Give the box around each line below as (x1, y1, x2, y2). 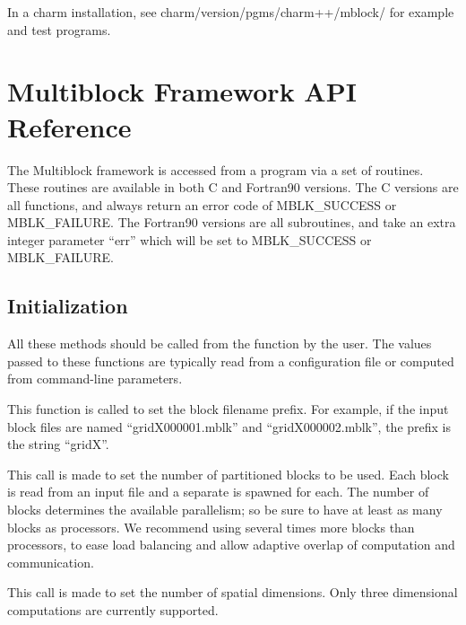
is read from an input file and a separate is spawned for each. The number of (7, 482, 429, 501)
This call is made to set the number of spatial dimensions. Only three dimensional (7, 583, 458, 602)
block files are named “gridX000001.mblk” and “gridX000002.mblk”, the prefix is (7, 417, 451, 436)
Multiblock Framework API (7, 73, 357, 110)
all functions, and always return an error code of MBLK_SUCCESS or (7, 195, 397, 214)
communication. (7, 552, 94, 571)
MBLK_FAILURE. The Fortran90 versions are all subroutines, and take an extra (7, 213, 456, 232)
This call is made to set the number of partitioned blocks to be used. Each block (7, 464, 449, 483)
